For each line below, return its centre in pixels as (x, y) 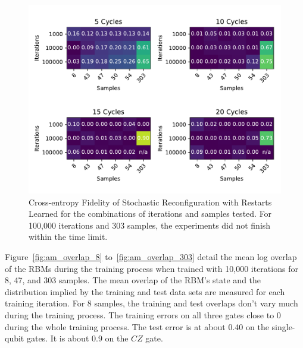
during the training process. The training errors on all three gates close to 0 (143, 314)
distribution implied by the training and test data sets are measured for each (145, 291)
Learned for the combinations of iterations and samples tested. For (150, 213)
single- (283, 326)
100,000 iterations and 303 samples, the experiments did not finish (150, 225)
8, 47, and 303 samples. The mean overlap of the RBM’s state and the (133, 280)
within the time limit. (68, 237)
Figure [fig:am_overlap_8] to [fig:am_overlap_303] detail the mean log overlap (151, 256)
